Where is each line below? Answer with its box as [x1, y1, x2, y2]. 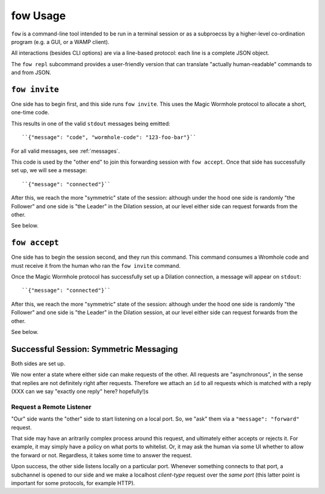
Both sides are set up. [11, 360, 66, 367]
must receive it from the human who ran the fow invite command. [11, 262, 181, 269]
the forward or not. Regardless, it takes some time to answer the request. [11, 451, 193, 458]
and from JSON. [11, 69, 51, 76]
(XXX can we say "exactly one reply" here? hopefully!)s [11, 388, 149, 395]
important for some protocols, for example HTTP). [11, 479, 135, 487]
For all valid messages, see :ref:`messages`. [11, 147, 120, 155]
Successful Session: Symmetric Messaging [11, 344, 178, 354]
